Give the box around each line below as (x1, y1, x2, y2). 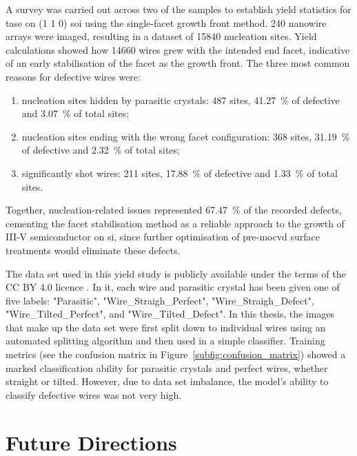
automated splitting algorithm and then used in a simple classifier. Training (6, 333, 325, 348)
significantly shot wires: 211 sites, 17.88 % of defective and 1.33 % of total (21, 165, 338, 180)
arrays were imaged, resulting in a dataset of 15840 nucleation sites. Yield (6, 29, 317, 43)
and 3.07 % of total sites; (21, 106, 130, 121)
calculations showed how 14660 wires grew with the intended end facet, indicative (6, 42, 350, 56)
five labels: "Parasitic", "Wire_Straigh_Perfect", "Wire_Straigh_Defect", (6, 293, 314, 307)
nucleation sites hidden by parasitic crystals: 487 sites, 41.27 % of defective (21, 92, 340, 107)
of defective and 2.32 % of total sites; (21, 143, 180, 157)
